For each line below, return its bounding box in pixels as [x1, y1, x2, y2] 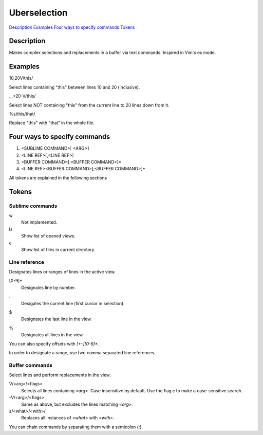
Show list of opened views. [21, 233, 75, 239]
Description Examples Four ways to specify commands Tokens [9, 24, 135, 30]
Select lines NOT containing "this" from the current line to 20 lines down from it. [9, 102, 169, 108]
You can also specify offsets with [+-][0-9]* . [9, 341, 99, 346]
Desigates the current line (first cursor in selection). [21, 300, 125, 306]
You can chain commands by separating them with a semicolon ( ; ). [9, 424, 143, 430]
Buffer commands [9, 362, 53, 368]
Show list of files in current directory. [21, 246, 95, 253]
